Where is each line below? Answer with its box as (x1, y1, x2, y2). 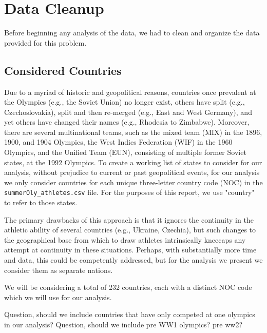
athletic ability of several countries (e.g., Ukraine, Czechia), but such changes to (4, 224, 256, 235)
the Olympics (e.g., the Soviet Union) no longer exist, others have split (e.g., (4, 96, 245, 107)
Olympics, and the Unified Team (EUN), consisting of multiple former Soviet (4, 147, 246, 158)
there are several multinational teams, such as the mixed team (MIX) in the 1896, (4, 126, 262, 137)
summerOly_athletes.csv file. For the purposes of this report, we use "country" (4, 187, 255, 198)
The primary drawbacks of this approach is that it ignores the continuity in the (4, 214, 254, 225)
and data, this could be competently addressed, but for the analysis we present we (4, 254, 263, 265)
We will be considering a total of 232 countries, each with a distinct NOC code (4, 282, 252, 292)
